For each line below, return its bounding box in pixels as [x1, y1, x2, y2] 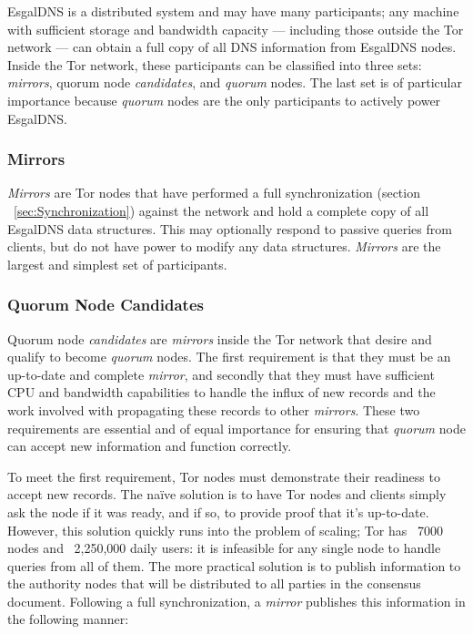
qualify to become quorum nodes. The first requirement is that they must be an [7, 347, 451, 366]
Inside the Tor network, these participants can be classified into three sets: [7, 55, 422, 74]
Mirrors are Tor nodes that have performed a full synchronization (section [7, 183, 420, 202]
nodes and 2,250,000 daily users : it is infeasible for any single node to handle [7, 538, 441, 557]
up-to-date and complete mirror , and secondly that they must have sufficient [7, 364, 435, 383]
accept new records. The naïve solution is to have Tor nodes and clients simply [7, 485, 447, 504]
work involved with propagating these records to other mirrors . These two [7, 400, 420, 419]
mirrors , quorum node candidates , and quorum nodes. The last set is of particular [7, 73, 462, 92]
